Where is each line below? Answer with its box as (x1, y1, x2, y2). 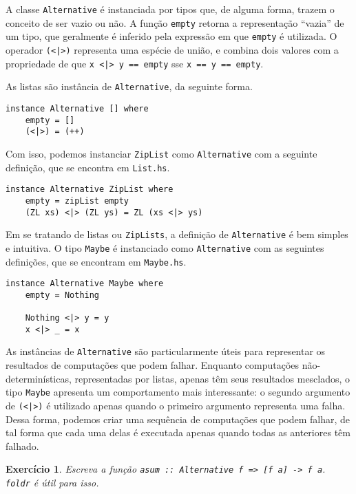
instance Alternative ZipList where (6, 184, 174, 195)
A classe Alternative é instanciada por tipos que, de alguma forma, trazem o (6, 2, 335, 16)
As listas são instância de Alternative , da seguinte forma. (6, 79, 253, 94)
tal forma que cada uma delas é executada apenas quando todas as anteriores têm (6, 425, 350, 440)
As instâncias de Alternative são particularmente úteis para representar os (6, 344, 326, 358)
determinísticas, (6, 371, 72, 385)
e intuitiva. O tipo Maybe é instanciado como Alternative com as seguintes (6, 240, 324, 255)
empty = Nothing (25, 290, 100, 300)
